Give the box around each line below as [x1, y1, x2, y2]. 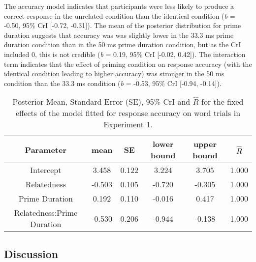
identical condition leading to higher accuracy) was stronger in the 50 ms [4, 68, 224, 79]
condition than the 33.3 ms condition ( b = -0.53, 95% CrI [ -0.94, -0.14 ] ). [4, 78, 222, 88]
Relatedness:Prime [14, 207, 78, 219]
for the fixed [201, 96, 244, 108]
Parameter [25, 144, 67, 155]
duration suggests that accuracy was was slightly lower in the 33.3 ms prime [4, 29, 234, 40]
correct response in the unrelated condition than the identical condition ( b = [4, 10, 235, 21]
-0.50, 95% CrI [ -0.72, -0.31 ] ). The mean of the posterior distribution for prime [4, 20, 241, 30]
